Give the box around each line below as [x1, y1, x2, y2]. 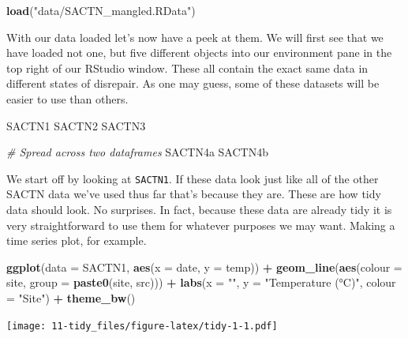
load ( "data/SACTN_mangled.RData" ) [6, 2, 196, 18]
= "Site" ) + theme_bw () [6, 289, 136, 306]
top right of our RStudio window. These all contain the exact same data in [6, 59, 369, 76]
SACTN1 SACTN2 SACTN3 [6, 117, 146, 133]
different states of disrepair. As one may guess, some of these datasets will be [6, 75, 380, 92]
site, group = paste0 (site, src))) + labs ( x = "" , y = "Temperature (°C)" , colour [6, 274, 396, 291]
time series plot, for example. [6, 232, 147, 249]
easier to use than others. [6, 90, 129, 107]
